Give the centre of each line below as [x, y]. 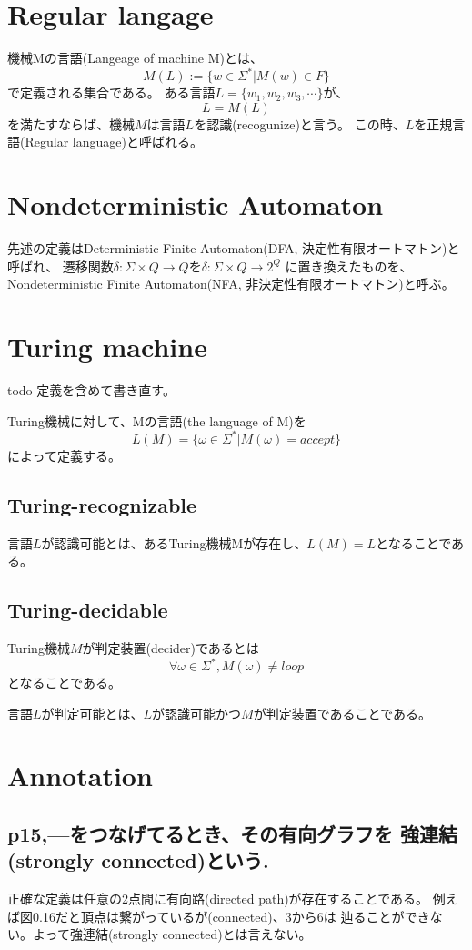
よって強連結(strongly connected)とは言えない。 [172, 934]
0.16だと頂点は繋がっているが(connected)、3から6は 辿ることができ [231, 916]
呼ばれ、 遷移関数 [60, 266]
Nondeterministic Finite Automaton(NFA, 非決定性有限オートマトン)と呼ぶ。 [231, 284]
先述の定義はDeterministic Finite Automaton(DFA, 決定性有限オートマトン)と [234, 248]
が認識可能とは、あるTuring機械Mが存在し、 [174, 542]
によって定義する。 [64, 455]
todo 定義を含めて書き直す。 [91, 390]
